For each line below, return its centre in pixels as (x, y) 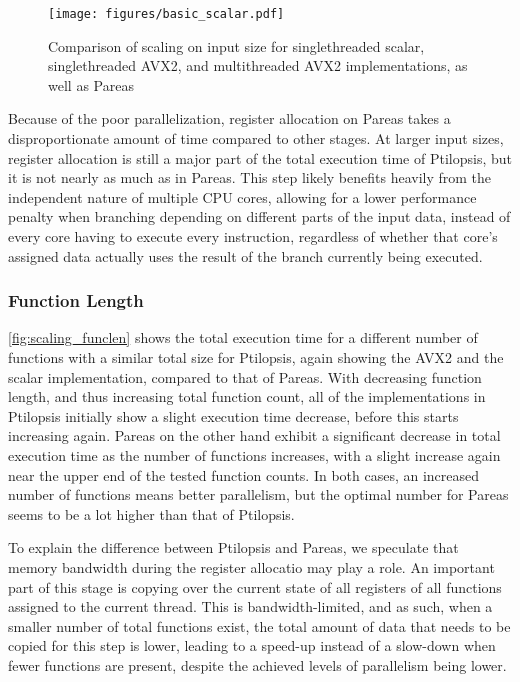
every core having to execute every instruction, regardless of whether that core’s (253, 236)
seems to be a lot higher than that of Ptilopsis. (151, 513)
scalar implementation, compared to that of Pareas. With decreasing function (245, 376)
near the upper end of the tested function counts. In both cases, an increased (244, 474)
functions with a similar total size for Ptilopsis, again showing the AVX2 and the (256, 357)
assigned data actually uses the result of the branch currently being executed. (245, 255)
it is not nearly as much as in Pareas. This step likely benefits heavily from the (250, 177)
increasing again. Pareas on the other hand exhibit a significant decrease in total (254, 435)
